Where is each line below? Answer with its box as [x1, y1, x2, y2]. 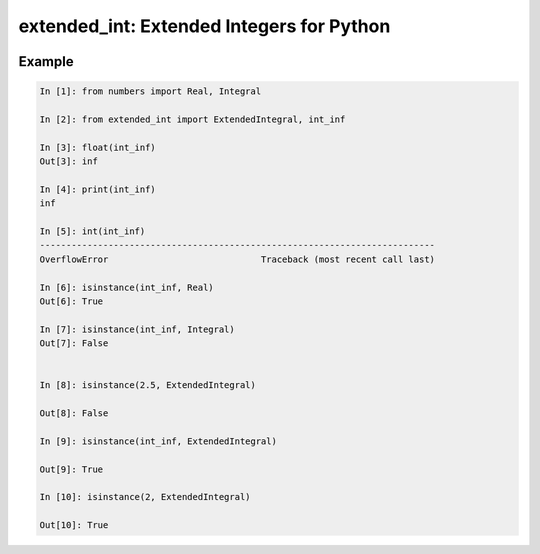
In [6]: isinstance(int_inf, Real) [39, 281, 214, 293]
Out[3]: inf [39, 156, 99, 167]
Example [18, 53, 74, 70]
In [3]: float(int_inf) [39, 141, 157, 153]
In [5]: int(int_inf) [39, 226, 146, 237]
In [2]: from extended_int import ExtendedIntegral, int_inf [39, 113, 346, 125]
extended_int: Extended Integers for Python [18, 15, 391, 37]
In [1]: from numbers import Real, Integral [39, 86, 262, 97]
